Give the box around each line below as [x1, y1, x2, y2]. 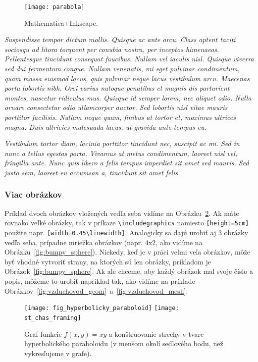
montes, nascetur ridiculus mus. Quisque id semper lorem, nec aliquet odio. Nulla [4, 92, 252, 103]
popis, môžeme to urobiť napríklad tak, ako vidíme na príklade [4, 276, 195, 286]
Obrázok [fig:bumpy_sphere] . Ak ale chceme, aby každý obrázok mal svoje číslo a [4, 266, 254, 276]
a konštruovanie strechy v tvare [108, 328, 204, 339]
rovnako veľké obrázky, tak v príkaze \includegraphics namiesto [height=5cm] [4, 217, 249, 228]
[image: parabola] [24, 3, 85, 10]
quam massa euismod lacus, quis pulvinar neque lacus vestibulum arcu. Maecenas [4, 73, 250, 83]
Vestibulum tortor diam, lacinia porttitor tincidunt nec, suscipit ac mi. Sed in [4, 138, 240, 149]
